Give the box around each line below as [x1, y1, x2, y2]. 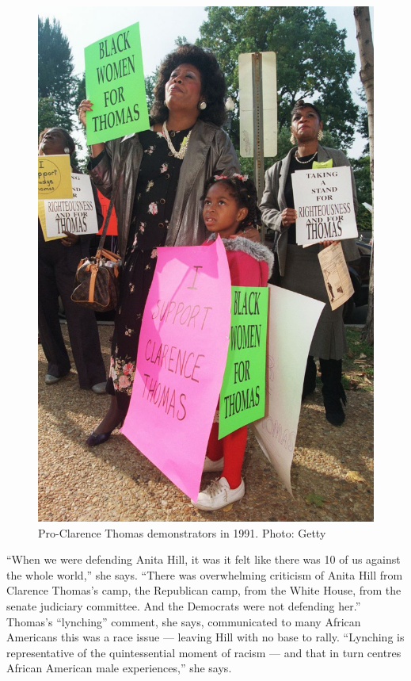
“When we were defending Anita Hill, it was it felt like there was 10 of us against [6, 551, 401, 568]
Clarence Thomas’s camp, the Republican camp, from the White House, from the [6, 582, 401, 599]
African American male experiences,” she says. [6, 660, 232, 676]
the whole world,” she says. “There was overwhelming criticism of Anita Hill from [6, 566, 403, 583]
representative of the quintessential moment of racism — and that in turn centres [6, 644, 401, 660]
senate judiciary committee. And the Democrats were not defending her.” [6, 597, 361, 614]
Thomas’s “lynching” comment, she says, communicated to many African [6, 613, 361, 629]
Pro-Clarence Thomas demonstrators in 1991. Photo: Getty [38, 524, 326, 541]
